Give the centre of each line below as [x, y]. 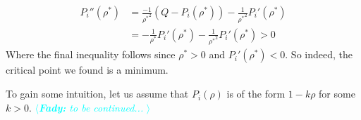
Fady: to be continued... [91, 107]
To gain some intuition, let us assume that [97, 94]
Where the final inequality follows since [91, 54]
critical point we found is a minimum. [87, 70]
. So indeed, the [319, 54]
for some [337, 94]
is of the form [256, 94]
